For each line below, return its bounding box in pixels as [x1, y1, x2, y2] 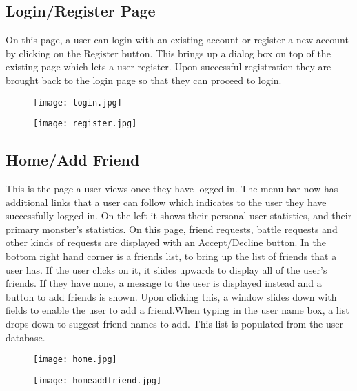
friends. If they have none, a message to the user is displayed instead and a [6, 276, 322, 290]
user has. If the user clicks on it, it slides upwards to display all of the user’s [6, 262, 327, 277]
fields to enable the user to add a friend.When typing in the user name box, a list [6, 303, 349, 317]
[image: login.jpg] [33, 97, 122, 108]
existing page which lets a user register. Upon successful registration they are [6, 59, 331, 74]
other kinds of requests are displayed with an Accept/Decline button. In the [6, 235, 326, 250]
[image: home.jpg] [33, 354, 117, 365]
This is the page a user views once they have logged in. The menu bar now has [6, 181, 338, 196]
